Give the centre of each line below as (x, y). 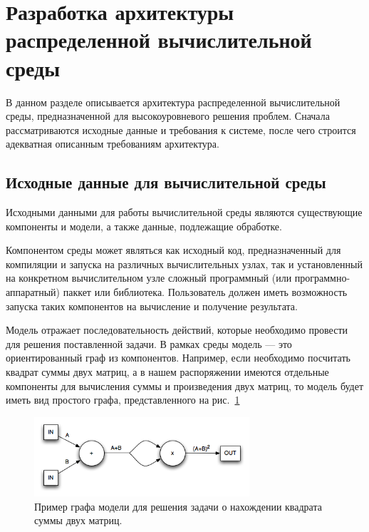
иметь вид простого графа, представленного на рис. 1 (123, 400)
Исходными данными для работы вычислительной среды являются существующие (184, 212)
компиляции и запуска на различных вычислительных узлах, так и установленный (184, 264)
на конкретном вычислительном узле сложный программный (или (149, 278)
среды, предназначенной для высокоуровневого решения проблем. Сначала (168, 116)
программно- (322, 278)
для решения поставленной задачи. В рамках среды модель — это (149, 343)
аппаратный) (33, 292)
